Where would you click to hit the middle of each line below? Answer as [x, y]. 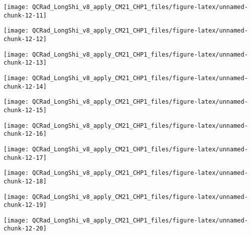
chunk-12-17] [25, 158]
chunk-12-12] [25, 39]
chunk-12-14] [25, 86]
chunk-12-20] [25, 229]
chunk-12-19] [25, 205]
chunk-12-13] [25, 63]
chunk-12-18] [25, 181]
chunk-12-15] [25, 110]
